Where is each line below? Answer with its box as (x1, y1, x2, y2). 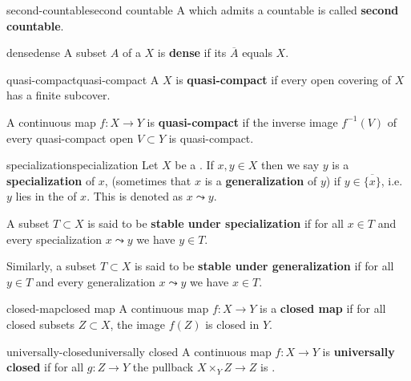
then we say (261, 156, 320, 173)
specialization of (6, 172, 95, 188)
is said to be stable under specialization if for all (87, 214, 345, 231)
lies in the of (15, 188, 77, 205)
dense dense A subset (6, 44, 107, 61)
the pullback (132, 359, 194, 375)
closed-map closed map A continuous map (6, 300, 209, 317)
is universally (322, 342, 395, 359)
